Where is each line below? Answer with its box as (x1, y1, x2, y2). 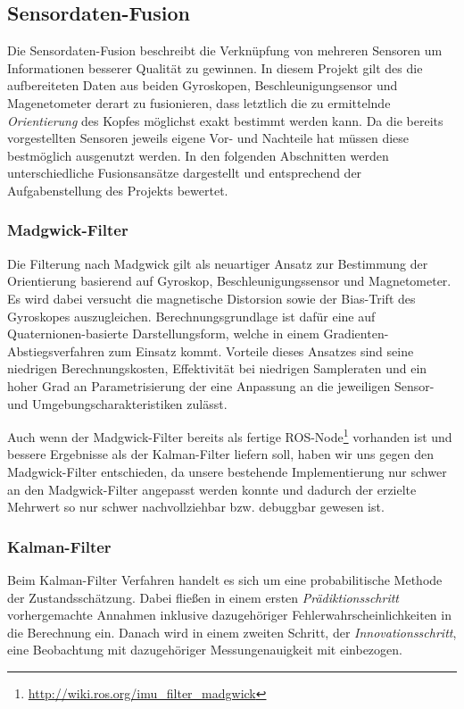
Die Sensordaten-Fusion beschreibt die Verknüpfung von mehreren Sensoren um (7, 41, 443, 60)
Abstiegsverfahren (7, 341, 105, 360)
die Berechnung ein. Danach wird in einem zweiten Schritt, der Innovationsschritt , (7, 622, 457, 641)
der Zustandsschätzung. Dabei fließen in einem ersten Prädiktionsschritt (7, 588, 399, 606)
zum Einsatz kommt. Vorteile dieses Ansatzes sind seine (108, 341, 414, 360)
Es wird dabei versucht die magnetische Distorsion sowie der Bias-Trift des (7, 288, 416, 307)
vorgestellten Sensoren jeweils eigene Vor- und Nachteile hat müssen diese (7, 129, 410, 147)
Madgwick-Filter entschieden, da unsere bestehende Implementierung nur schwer (7, 462, 447, 480)
